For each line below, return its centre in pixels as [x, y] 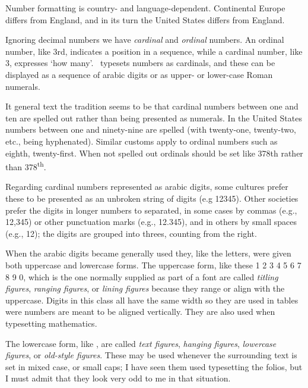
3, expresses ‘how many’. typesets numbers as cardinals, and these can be [140, 63]
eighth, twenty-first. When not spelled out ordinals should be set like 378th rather [154, 153]
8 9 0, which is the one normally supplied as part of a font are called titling [142, 276]
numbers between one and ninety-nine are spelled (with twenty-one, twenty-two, [151, 129]
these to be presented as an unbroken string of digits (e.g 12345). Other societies [152, 198]
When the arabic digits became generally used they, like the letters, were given [148, 253]
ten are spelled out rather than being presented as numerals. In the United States [154, 118]
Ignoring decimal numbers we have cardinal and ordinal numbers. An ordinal [145, 40]
